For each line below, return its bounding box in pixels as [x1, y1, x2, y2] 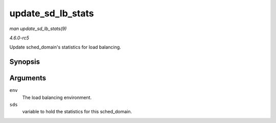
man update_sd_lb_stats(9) [9, 26, 67, 32]
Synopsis [9, 58, 40, 66]
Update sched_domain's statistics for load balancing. [9, 44, 121, 51]
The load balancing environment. [22, 94, 92, 101]
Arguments [9, 74, 47, 83]
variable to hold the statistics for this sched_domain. [22, 109, 132, 115]
